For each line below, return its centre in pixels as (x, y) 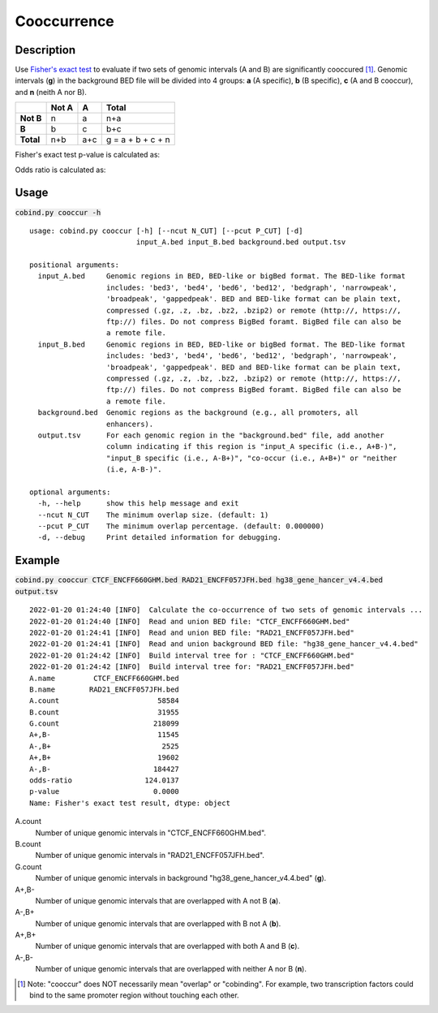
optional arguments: (70, 492)
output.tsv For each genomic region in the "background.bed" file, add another (211, 435)
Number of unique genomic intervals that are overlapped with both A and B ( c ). (167, 946)
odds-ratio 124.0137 (105, 780)
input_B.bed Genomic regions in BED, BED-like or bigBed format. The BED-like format (221, 344)
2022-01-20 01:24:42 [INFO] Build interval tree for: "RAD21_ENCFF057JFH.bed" (192, 667)
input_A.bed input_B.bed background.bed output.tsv (241, 242)
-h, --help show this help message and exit (138, 504)
